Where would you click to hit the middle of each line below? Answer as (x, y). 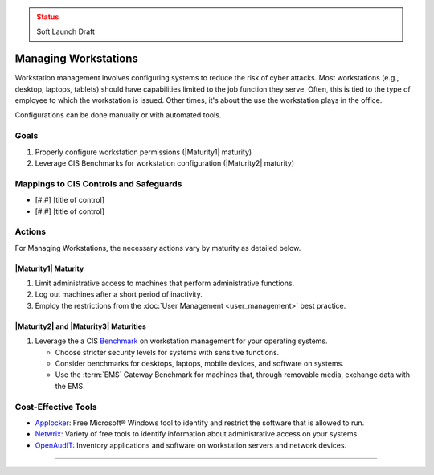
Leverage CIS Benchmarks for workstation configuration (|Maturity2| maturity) (165, 163)
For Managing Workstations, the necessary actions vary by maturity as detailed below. (158, 248)
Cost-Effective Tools (56, 407)
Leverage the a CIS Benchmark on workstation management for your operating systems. (182, 341)
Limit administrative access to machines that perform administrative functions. (165, 283)
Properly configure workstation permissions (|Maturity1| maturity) (143, 152)
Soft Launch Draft (66, 31)
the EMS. (70, 386)
